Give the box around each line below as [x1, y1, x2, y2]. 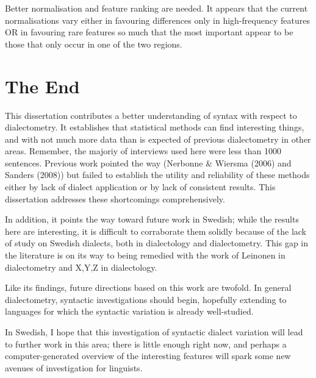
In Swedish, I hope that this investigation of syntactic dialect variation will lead [5, 326, 303, 338]
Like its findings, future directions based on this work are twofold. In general [5, 281, 292, 294]
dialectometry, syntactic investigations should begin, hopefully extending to [5, 293, 287, 305]
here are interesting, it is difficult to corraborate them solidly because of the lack [5, 224, 307, 237]
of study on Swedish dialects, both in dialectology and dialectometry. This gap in [5, 237, 308, 249]
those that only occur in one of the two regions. [5, 37, 182, 50]
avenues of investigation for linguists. [5, 361, 143, 374]
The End [5, 73, 80, 98]
